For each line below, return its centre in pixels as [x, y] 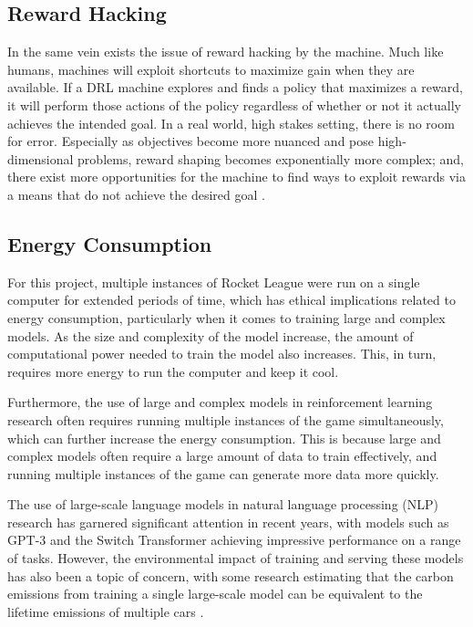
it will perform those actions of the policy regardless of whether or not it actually [234, 104]
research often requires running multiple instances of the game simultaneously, [226, 419]
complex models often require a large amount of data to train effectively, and [222, 456]
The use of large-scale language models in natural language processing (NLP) [223, 504]
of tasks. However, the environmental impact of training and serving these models [236, 558]
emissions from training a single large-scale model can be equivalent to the [215, 594]
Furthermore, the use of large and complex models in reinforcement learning [220, 402]
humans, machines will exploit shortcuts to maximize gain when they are [211, 69]
